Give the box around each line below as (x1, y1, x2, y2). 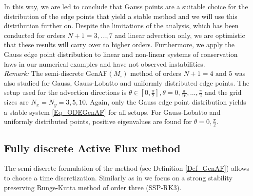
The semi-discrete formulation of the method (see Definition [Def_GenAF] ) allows (4, 163, 250, 173)
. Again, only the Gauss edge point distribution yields (85, 97, 246, 107)
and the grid (204, 87, 242, 97)
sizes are (4, 97, 29, 107)
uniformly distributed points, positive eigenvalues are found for (4, 116, 192, 126)
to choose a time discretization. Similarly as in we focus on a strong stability (4, 173, 233, 183)
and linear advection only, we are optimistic (115, 30, 245, 40)
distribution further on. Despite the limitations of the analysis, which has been (4, 20, 239, 31)
